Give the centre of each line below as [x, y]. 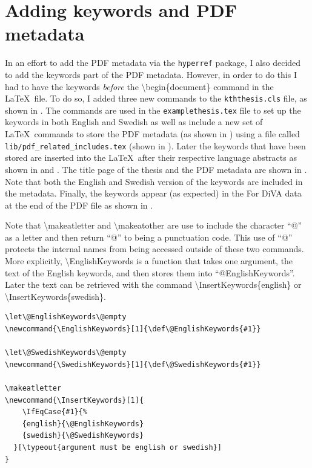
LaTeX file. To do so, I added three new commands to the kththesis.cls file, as [156, 98]
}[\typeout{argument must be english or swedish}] [118, 447]
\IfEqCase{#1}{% [55, 412]
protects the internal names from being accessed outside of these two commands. [154, 249]
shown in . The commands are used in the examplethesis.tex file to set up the [153, 110]
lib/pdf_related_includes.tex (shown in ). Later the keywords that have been [155, 145]
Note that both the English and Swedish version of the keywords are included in [154, 181]
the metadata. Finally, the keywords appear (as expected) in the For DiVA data [153, 193]
